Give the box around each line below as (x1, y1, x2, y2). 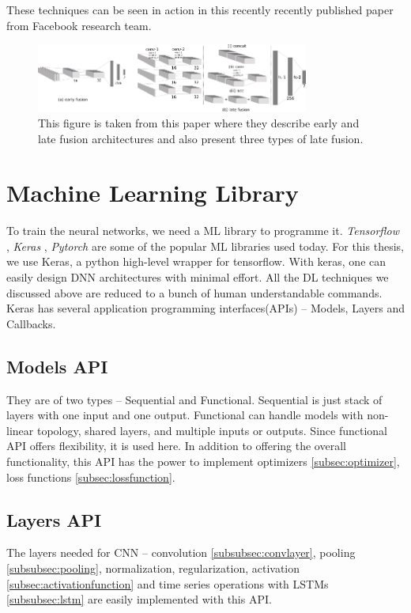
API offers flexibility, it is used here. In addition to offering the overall (6, 437, 346, 454)
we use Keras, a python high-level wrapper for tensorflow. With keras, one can (6, 253, 386, 270)
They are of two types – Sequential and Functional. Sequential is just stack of (6, 391, 383, 407)
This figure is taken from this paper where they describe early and (38, 114, 360, 131)
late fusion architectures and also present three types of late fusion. (38, 130, 364, 146)
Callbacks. (6, 315, 56, 331)
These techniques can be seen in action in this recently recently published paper (6, 2, 394, 17)
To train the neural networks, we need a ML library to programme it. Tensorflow (6, 222, 399, 239)
